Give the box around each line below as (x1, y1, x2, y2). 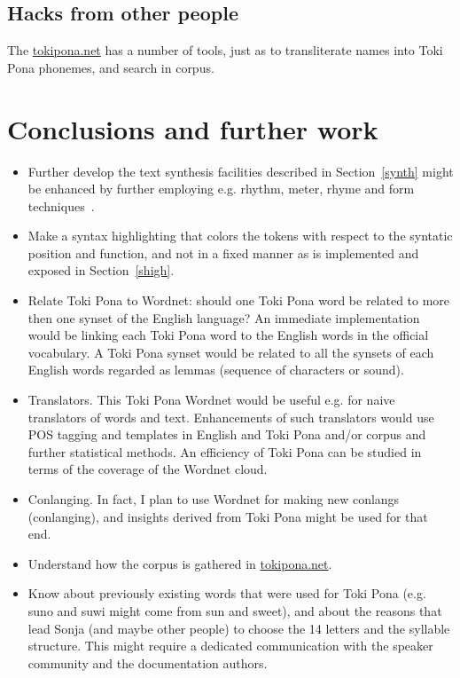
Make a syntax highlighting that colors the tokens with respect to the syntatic (27, 226, 453, 245)
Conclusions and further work (7, 110, 378, 146)
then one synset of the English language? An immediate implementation (27, 308, 420, 327)
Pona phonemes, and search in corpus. (7, 58, 214, 76)
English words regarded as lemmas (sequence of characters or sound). (27, 360, 404, 379)
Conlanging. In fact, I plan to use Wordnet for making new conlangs (27, 490, 400, 508)
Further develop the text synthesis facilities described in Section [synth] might (27, 162, 454, 180)
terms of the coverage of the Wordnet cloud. (27, 460, 268, 478)
